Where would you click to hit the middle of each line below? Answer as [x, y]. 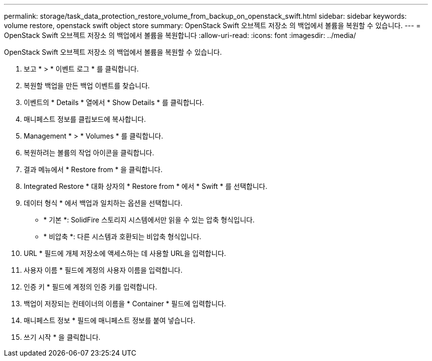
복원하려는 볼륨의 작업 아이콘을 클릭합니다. [89, 153]
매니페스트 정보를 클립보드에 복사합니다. [85, 119]
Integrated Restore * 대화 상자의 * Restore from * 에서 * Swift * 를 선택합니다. [145, 186]
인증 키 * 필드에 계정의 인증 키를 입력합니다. [90, 287]
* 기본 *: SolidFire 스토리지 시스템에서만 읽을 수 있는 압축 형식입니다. [149, 220]
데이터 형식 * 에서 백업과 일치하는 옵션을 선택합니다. [103, 203]
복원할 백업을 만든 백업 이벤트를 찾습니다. [87, 86]
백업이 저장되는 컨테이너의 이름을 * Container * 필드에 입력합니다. [125, 304]
